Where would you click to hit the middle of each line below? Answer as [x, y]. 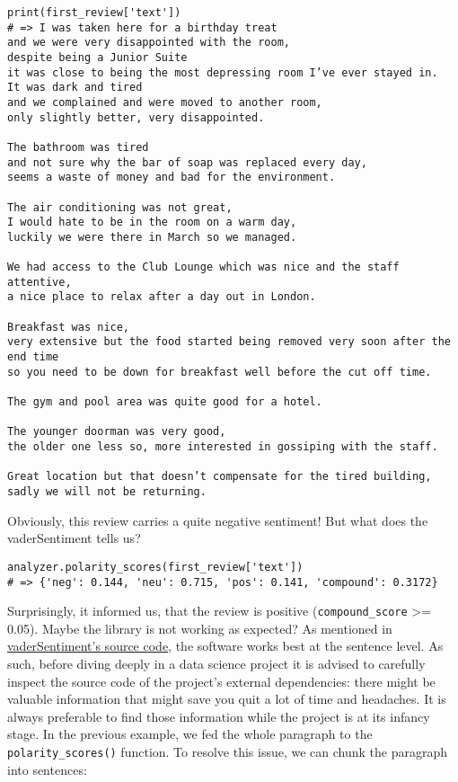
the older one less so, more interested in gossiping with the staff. [223, 447]
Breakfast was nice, [69, 327]
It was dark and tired [75, 88]
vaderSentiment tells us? [74, 538]
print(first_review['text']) [94, 13]
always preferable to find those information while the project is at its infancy [219, 716]
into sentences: [47, 769]
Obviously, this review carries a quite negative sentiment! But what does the [218, 520]
